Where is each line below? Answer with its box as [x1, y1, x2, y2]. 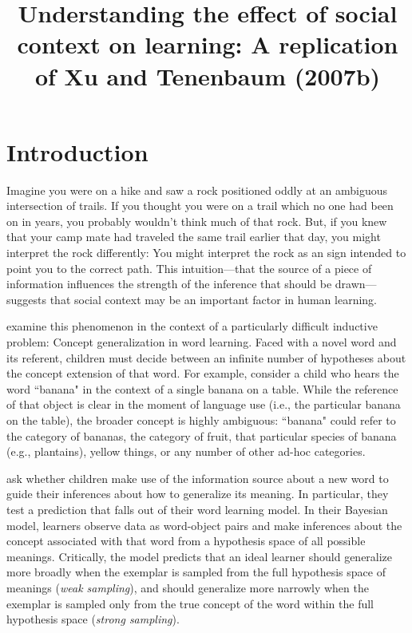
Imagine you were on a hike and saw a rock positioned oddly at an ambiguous [6, 181, 388, 198]
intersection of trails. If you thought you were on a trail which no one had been [6, 197, 394, 214]
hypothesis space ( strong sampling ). [6, 611, 180, 627]
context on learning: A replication [17, 28, 398, 61]
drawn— [335, 275, 377, 292]
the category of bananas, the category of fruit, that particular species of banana [6, 427, 397, 444]
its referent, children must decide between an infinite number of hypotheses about [6, 349, 406, 366]
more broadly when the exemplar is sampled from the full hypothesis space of [6, 564, 386, 580]
